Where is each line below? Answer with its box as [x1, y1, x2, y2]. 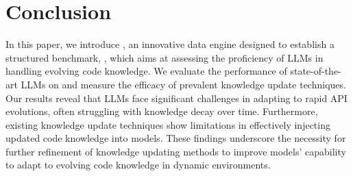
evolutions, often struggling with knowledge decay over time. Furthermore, [5, 104, 318, 118]
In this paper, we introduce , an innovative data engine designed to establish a [5, 37, 334, 51]
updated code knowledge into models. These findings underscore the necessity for [5, 131, 346, 145]
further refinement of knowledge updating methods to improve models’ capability [5, 144, 346, 158]
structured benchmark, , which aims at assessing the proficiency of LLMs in [5, 50, 324, 64]
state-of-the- [290, 64, 341, 78]
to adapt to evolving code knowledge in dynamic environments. [5, 158, 271, 172]
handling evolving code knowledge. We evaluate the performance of [5, 64, 287, 78]
